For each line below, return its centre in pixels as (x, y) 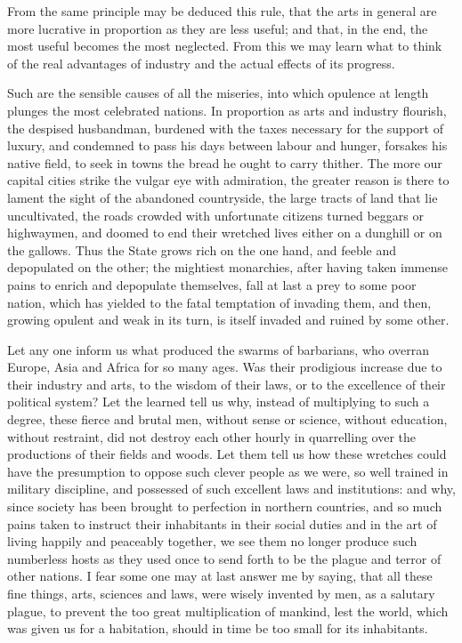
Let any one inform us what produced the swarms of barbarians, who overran (219, 349)
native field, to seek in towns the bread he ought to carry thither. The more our (225, 162)
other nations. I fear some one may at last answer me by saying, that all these (220, 576)
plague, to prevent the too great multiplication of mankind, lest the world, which (228, 611)
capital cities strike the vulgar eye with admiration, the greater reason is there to (228, 180)
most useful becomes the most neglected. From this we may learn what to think (225, 46)
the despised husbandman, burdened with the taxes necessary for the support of (225, 128)
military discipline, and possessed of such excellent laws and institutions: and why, (231, 489)
